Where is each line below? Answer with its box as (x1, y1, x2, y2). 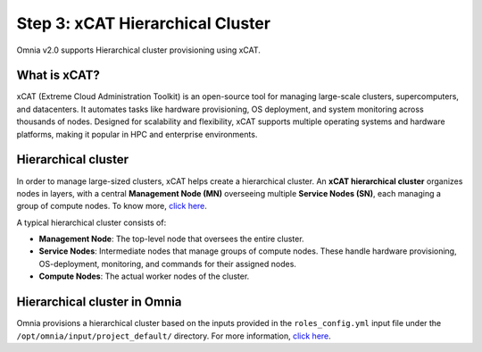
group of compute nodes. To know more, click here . (16, 201, 207, 212)
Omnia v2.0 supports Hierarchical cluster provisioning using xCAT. (16, 45, 261, 55)
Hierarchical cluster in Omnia (16, 295, 182, 310)
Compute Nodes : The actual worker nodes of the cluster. (38, 271, 250, 281)
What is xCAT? (16, 68, 100, 83)
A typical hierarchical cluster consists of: (16, 217, 167, 228)
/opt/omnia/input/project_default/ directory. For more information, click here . (16, 331, 332, 341)
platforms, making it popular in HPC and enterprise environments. (16, 129, 258, 139)
